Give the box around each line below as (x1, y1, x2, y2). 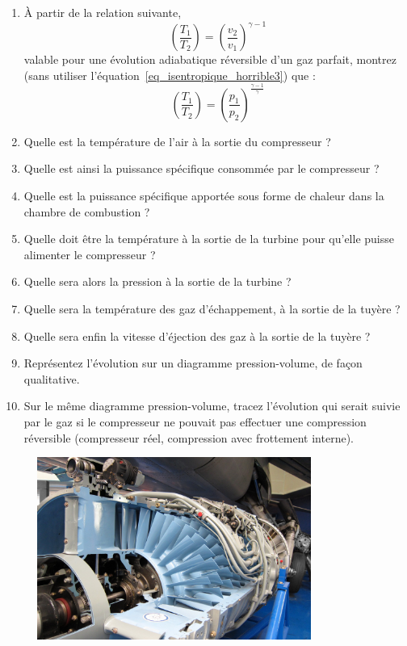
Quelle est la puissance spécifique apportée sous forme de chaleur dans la (23, 187, 384, 203)
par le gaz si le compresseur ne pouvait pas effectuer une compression (23, 413, 367, 430)
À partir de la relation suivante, (23, 4, 182, 20)
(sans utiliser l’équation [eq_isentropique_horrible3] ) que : (23, 66, 316, 83)
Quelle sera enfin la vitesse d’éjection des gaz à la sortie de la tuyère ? (23, 327, 371, 344)
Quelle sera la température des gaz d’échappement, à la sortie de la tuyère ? (23, 300, 401, 317)
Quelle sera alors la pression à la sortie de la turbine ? (23, 273, 292, 290)
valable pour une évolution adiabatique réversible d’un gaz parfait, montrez (23, 51, 397, 68)
